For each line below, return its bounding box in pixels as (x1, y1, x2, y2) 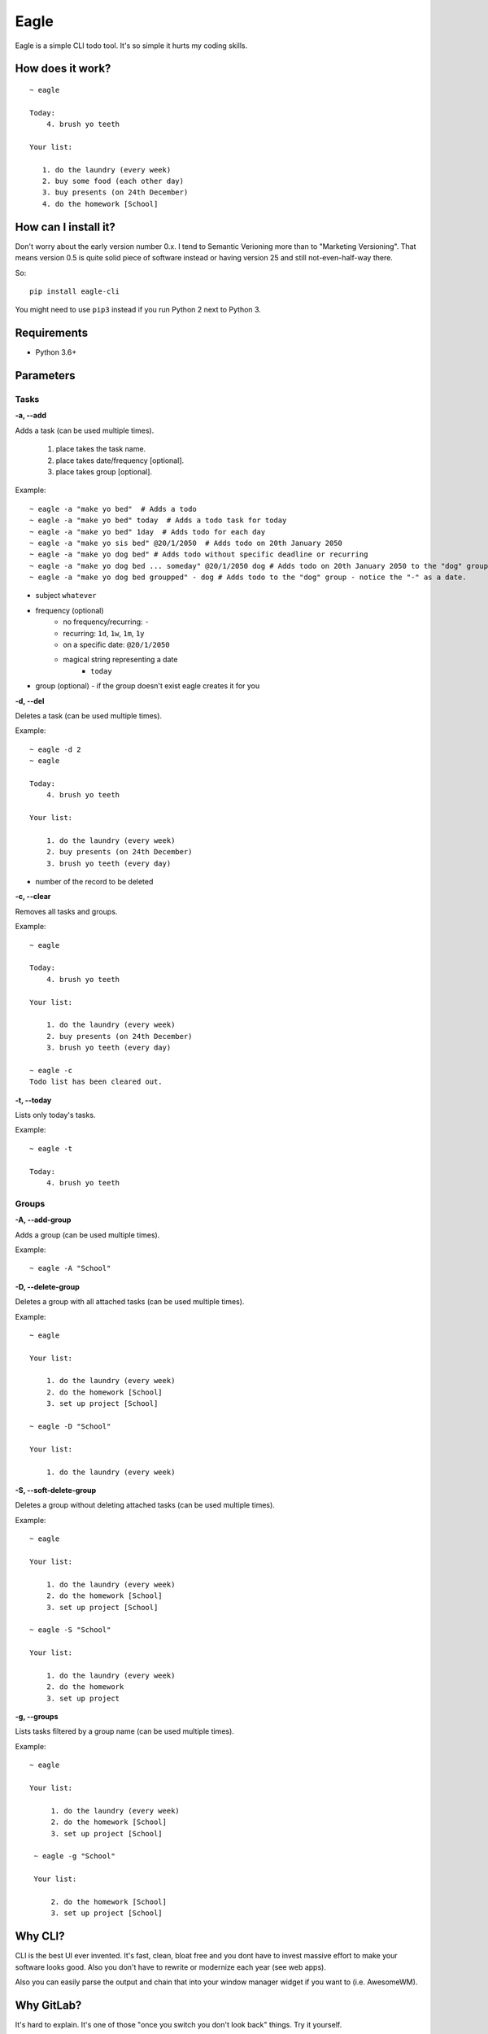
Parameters (15, 369, 76, 382)
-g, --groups (15, 1712, 59, 1722)
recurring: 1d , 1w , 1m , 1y (63, 628, 145, 638)
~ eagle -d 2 (29, 744, 81, 754)
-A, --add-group (15, 1215, 72, 1224)
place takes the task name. (55, 444, 146, 454)
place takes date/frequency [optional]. (55, 456, 185, 465)
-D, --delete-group (15, 1281, 81, 1291)
